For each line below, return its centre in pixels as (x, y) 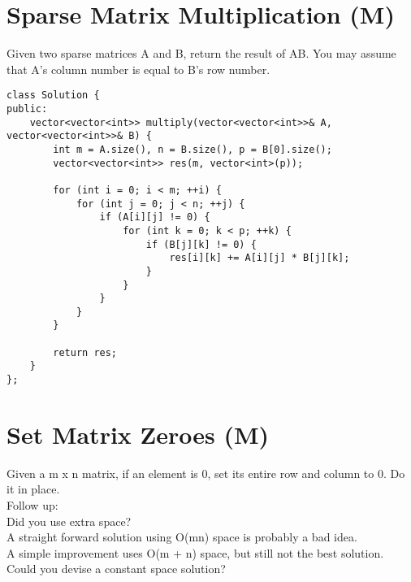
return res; (85, 352)
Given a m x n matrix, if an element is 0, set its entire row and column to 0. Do (206, 473)
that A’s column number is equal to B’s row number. (138, 69)
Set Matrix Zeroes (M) (138, 434)
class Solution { (53, 96)
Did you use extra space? (69, 521)
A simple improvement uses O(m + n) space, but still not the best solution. (195, 552)
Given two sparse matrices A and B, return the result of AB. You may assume (201, 53)
